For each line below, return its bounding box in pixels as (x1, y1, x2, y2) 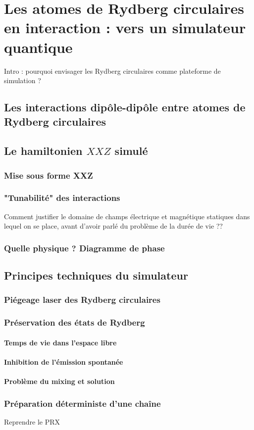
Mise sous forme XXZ (4, 169, 93, 181)
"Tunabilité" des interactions (4, 191, 120, 204)
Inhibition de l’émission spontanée (4, 356, 123, 367)
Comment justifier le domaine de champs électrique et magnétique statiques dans (4, 211, 250, 221)
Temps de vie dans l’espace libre (4, 337, 117, 347)
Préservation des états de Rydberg (4, 316, 145, 329)
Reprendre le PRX (4, 416, 60, 427)
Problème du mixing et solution (4, 376, 115, 386)
